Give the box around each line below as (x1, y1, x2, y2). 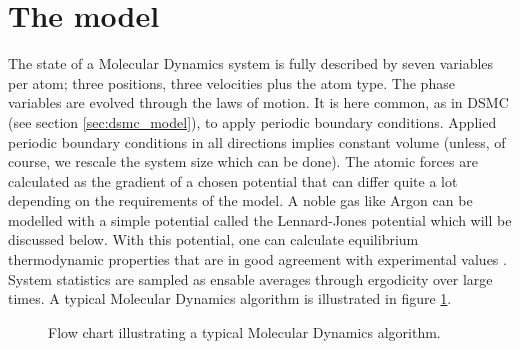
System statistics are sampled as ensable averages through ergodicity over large (8, 268, 493, 289)
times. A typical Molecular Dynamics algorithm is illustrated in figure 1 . (8, 288, 452, 309)
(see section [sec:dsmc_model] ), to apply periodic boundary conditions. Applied (8, 111, 497, 132)
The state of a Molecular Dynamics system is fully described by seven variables (8, 53, 494, 74)
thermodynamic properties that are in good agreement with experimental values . (8, 249, 507, 270)
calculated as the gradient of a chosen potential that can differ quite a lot (8, 170, 458, 191)
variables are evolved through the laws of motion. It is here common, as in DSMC (8, 92, 509, 113)
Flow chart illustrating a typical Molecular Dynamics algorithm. (48, 321, 441, 342)
